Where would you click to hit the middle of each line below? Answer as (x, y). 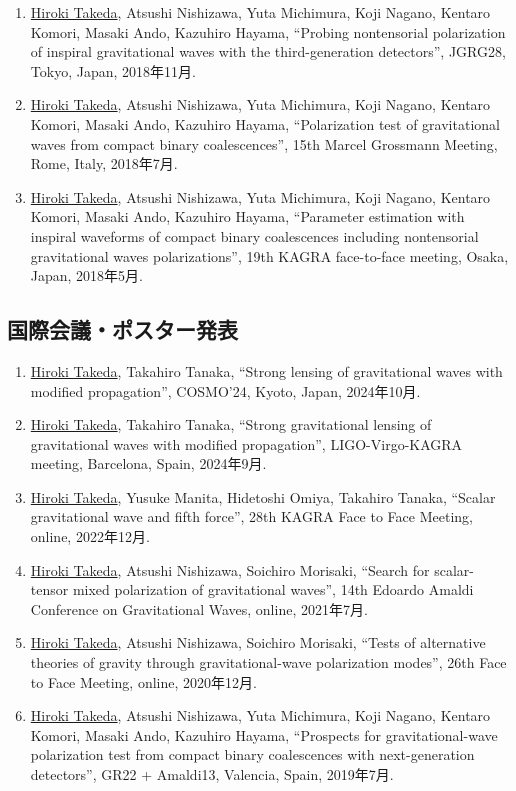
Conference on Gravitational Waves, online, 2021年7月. (199, 608)
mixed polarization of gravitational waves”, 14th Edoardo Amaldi (273, 589)
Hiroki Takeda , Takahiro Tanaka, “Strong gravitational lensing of (231, 424)
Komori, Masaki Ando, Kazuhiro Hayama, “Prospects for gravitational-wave (264, 734)
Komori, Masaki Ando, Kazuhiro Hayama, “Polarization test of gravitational (265, 123)
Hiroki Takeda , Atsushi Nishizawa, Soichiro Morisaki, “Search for (230, 569)
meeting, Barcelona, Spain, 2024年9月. (148, 463)
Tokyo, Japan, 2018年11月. (113, 70)
